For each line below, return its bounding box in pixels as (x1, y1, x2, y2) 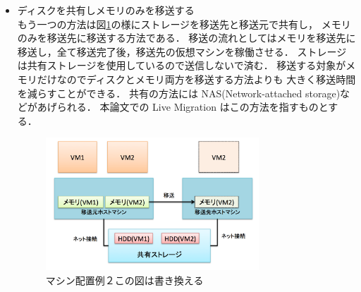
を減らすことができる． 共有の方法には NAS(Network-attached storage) (17, 85, 341, 100)
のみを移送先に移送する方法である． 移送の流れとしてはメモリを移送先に (17, 30, 356, 45)
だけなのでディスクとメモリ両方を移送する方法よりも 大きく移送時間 (37, 71, 356, 86)
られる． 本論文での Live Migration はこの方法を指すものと (56, 99, 329, 114)
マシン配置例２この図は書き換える (45, 272, 204, 287)
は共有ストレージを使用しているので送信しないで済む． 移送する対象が (17, 58, 346, 73)
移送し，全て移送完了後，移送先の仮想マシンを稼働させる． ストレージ (17, 44, 347, 59)
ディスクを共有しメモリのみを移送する (17, 3, 195, 17)
